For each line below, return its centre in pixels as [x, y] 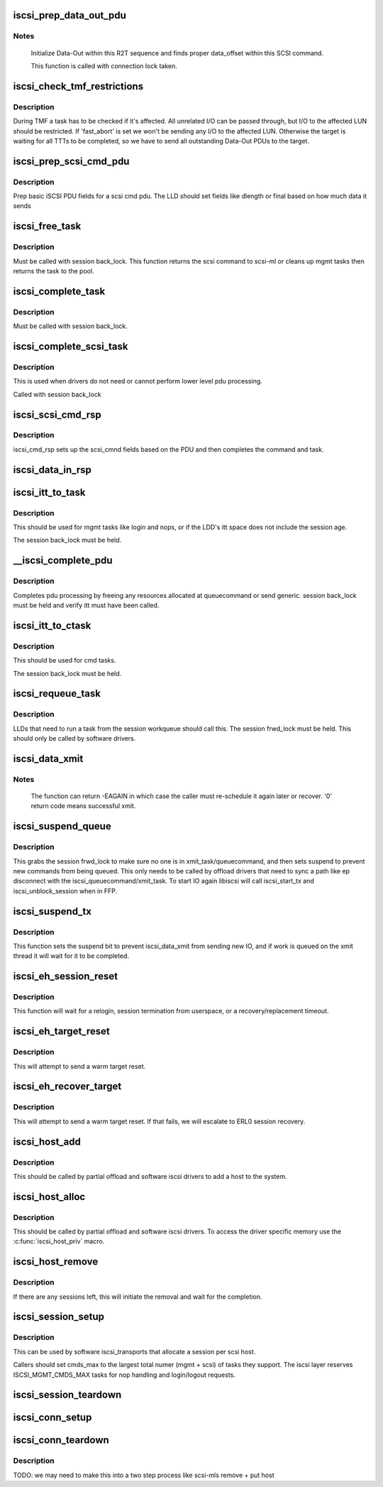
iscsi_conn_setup [52, 1418]
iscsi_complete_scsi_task [71, 346]
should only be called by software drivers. [74, 739]
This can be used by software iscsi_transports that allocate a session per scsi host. [134, 1351]
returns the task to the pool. [54, 271]
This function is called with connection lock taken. [104, 66]
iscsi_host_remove [56, 1262]
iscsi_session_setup [59, 1317]
